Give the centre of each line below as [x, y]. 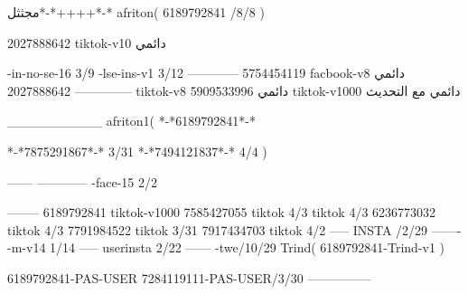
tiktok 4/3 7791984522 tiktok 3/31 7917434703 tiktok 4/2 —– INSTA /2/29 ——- [234, 229]
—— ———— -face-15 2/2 [83, 181]
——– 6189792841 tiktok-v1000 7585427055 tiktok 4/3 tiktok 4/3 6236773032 [222, 212]
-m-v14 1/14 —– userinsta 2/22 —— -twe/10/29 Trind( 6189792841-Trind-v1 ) [226, 247]
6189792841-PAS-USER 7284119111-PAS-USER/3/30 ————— [189, 277]
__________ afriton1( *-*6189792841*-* [131, 121]
